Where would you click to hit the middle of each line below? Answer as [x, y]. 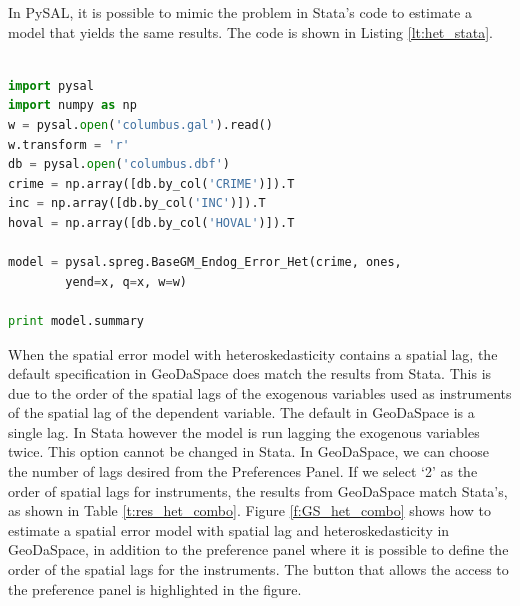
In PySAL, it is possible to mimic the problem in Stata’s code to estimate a [240, 12]
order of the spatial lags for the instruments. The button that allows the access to [258, 569]
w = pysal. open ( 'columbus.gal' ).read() [140, 124]
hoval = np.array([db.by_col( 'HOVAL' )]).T [151, 222]
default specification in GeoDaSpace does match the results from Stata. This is [250, 373]
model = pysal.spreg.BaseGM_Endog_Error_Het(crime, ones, [205, 262]
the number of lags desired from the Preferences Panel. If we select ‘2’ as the [243, 471]
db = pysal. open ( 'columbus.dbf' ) [119, 164]
